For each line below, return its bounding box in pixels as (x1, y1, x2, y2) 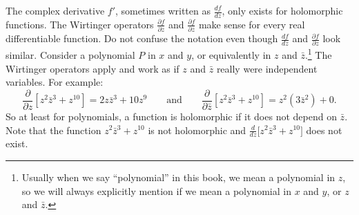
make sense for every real (198, 17, 305, 31)
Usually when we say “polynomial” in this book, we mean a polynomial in (21, 169, 336, 184)
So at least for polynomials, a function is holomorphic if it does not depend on (6, 109, 337, 123)
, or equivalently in (191, 48, 271, 62)
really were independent (216, 61, 318, 75)
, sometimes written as (115, 3, 211, 17)
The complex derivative (6, 3, 105, 17)
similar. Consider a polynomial (6, 48, 135, 62)
